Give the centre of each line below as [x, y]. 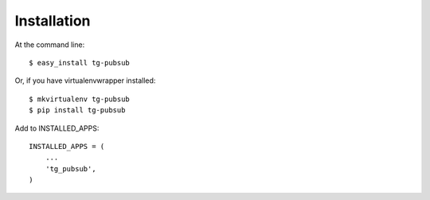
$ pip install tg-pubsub [77, 110]
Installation [53, 21]
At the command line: [50, 45]
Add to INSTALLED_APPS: [57, 128]
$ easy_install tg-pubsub [80, 63]
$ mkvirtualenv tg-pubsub [80, 99]
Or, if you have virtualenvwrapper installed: [85, 80]
